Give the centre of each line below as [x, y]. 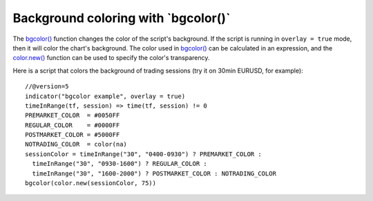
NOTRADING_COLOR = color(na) [76, 144]
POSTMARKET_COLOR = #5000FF [73, 135]
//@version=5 [47, 87]
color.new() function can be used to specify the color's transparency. [111, 58]
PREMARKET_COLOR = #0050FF [73, 115]
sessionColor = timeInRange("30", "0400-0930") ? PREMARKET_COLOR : [143, 154]
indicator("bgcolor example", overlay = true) [105, 96]
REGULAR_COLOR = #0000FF [73, 125]
